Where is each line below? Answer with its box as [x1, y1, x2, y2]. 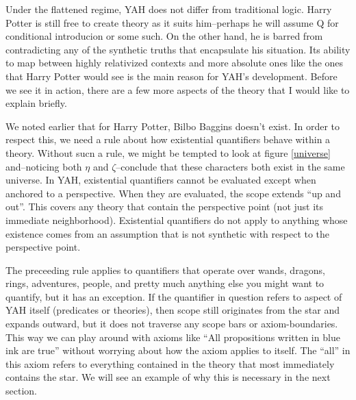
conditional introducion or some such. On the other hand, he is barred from [5, 29, 323, 43]
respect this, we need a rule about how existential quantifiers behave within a [5, 132, 331, 147]
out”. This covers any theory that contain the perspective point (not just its [5, 199, 324, 214]
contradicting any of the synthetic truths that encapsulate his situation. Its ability [5, 42, 351, 56]
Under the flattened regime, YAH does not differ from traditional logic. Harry [5, 2, 332, 16]
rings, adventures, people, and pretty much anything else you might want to [5, 276, 325, 290]
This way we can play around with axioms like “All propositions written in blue [5, 329, 340, 344]
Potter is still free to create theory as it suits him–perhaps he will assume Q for [5, 15, 339, 29]
